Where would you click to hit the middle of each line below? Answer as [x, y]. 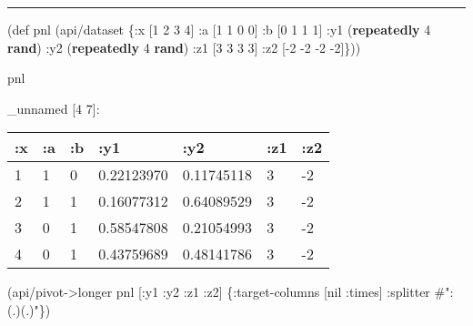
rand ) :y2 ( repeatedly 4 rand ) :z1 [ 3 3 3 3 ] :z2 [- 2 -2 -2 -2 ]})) [184, 47]
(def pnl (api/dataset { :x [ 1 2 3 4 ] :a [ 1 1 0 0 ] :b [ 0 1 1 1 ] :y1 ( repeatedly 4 [219, 29]
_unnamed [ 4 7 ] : [54, 108]
